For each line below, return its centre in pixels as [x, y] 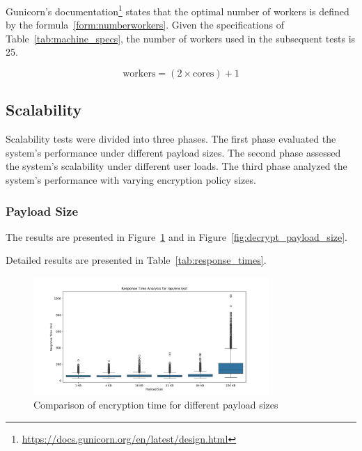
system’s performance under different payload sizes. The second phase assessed [173, 152]
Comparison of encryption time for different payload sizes [156, 405]
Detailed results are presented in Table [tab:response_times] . [136, 260]
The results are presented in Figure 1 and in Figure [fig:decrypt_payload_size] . [177, 236]
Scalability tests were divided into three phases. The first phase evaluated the [171, 139]
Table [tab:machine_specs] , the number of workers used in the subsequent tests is [181, 38]
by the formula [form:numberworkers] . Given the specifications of [145, 25]
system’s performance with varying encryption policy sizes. [131, 180]
